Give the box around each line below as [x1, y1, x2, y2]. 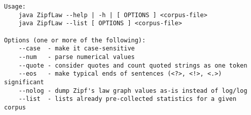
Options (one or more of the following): [4, 36, 146, 44]
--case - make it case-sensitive [18, 45, 135, 52]
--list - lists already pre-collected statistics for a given [18, 95, 237, 103]
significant [4, 78, 44, 86]
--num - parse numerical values [18, 53, 135, 61]
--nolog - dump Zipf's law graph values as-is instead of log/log [18, 87, 247, 94]
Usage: [4, 3, 26, 10]
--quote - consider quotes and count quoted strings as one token [18, 62, 247, 69]
